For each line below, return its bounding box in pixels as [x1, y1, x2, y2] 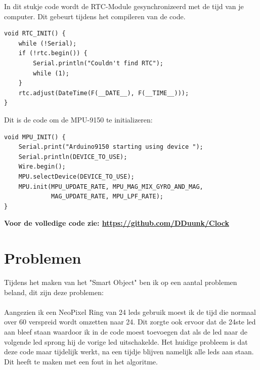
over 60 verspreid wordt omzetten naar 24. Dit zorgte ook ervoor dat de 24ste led [4, 316, 256, 327]
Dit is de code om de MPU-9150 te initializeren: [4, 114, 153, 125]
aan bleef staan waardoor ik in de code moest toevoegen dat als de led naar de [4, 326, 247, 337]
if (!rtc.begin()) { [18, 50, 88, 57]
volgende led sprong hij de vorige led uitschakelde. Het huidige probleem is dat [4, 336, 248, 347]
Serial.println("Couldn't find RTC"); [33, 59, 163, 67]
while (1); [33, 69, 69, 77]
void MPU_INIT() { [4, 133, 66, 141]
